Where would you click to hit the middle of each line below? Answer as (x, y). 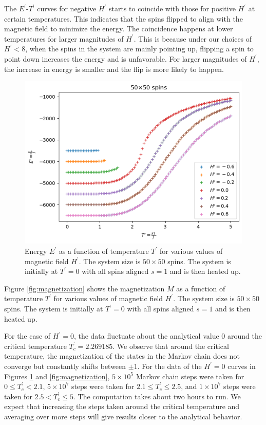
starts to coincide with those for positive (172, 8)
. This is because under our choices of (193, 38)
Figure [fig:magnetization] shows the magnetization (84, 288)
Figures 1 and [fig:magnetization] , (57, 376)
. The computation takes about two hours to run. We (157, 396)
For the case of (27, 336)
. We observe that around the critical (171, 346)
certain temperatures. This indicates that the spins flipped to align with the (123, 18)
